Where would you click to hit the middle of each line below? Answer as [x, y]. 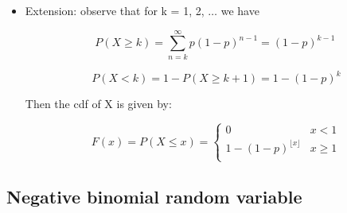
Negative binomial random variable [154, 197]
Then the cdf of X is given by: [98, 104]
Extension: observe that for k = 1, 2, [115, 10]
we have [240, 10]
